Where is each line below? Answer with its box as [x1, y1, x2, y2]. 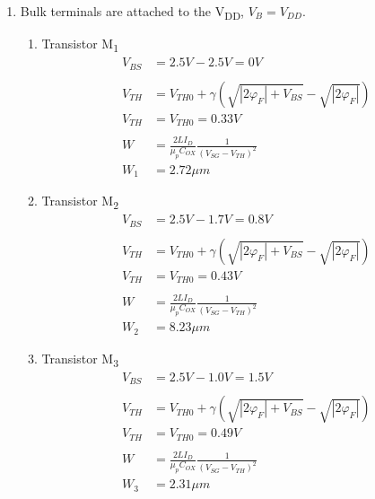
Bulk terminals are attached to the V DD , [20, 2, 244, 22]
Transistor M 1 [41, 34, 119, 55]
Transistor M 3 [41, 348, 119, 370]
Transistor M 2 [41, 191, 119, 213]
